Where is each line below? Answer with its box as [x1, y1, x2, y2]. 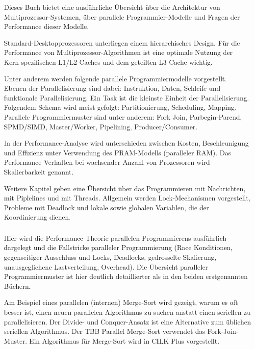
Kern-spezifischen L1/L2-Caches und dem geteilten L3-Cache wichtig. [4, 56, 213, 67]
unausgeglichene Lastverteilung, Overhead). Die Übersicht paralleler [4, 261, 208, 272]
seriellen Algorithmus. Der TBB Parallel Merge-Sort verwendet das [4, 326, 205, 336]
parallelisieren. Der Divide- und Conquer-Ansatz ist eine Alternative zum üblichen [4, 316, 251, 326]
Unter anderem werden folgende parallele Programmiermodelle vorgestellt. [4, 73, 227, 83]
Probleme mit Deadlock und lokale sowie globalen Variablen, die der [4, 202, 209, 212]
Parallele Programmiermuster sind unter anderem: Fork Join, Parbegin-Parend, [4, 111, 242, 122]
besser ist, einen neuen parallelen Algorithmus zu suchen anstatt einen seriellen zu [4, 306, 251, 317]
